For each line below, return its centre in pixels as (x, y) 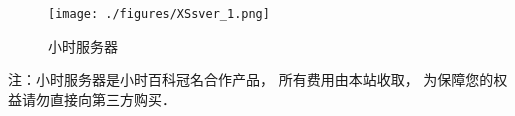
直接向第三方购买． (112, 98)
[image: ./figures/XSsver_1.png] (159, 14)
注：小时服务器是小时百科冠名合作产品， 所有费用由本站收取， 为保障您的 (251, 79)
